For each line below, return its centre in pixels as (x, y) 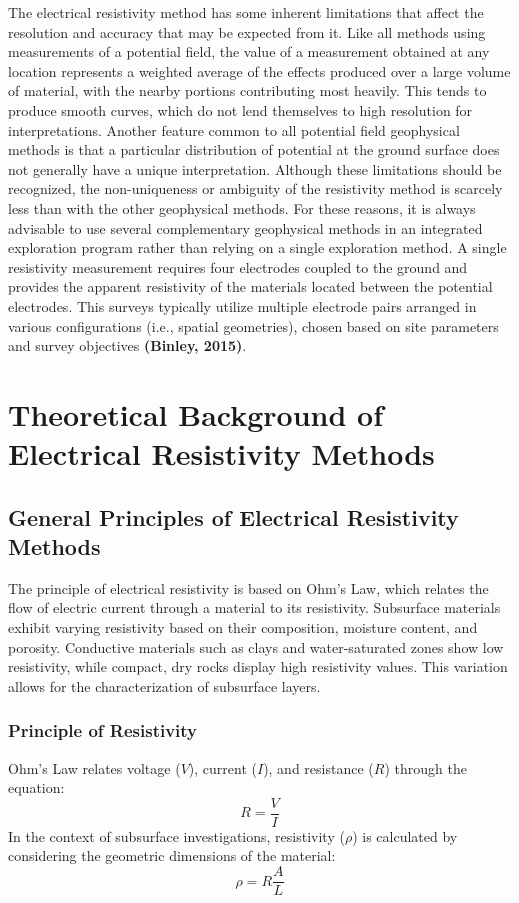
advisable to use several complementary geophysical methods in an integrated (245, 227)
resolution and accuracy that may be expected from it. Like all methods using (247, 31)
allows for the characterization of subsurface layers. (164, 685)
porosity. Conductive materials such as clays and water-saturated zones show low (256, 646)
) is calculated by (405, 835)
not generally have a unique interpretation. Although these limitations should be (255, 168)
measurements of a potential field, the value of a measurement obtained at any (249, 51)
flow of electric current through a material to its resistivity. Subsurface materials (254, 607)
